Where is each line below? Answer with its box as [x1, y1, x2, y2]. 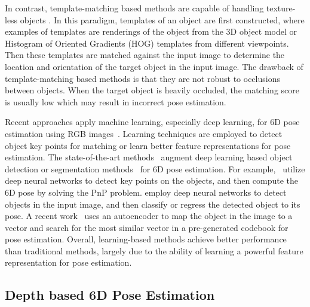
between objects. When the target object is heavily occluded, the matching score [5, 84, 299, 96]
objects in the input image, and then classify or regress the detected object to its [5, 197, 300, 210]
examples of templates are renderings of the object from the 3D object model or [5, 25, 297, 38]
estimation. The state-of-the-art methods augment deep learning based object [5, 151, 293, 163]
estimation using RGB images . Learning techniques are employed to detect [5, 127, 283, 139]
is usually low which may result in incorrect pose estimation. [5, 95, 226, 108]
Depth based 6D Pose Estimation [5, 285, 215, 304]
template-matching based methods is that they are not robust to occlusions [5, 72, 280, 84]
